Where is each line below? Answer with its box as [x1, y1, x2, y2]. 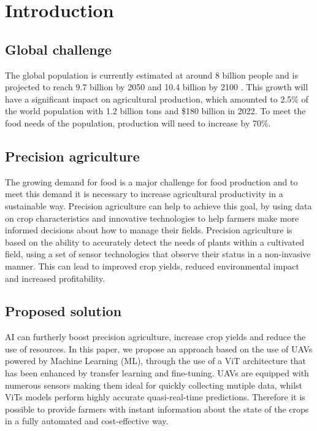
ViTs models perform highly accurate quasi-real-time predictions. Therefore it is [5, 390, 305, 403]
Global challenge [5, 39, 112, 58]
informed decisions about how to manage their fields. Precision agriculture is [5, 223, 292, 236]
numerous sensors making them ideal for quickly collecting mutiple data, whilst [5, 378, 303, 391]
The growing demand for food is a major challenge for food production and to [5, 175, 298, 188]
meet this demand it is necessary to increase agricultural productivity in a [5, 187, 283, 200]
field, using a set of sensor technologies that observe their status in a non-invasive [5, 247, 311, 260]
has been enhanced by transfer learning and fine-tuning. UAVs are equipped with [5, 367, 309, 379]
